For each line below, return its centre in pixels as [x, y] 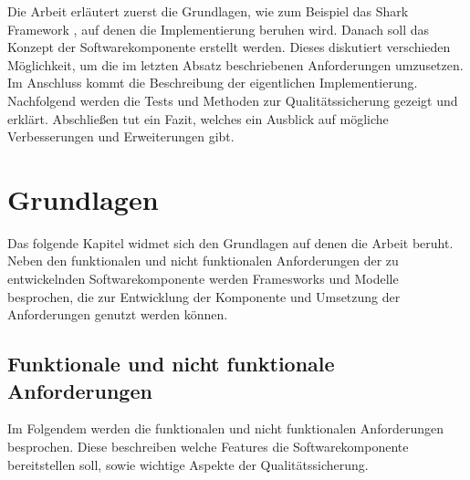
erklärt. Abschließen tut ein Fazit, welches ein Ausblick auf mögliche [198, 118]
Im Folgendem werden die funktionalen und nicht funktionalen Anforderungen [225, 428]
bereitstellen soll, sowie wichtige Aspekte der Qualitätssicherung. [188, 464]
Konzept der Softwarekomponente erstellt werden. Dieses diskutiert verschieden [229, 47]
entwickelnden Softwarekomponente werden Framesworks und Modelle [203, 279]
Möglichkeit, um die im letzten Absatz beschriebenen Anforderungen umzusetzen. [235, 64]
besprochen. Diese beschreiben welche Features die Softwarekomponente [208, 447]
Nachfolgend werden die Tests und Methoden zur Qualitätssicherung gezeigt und [233, 100]
